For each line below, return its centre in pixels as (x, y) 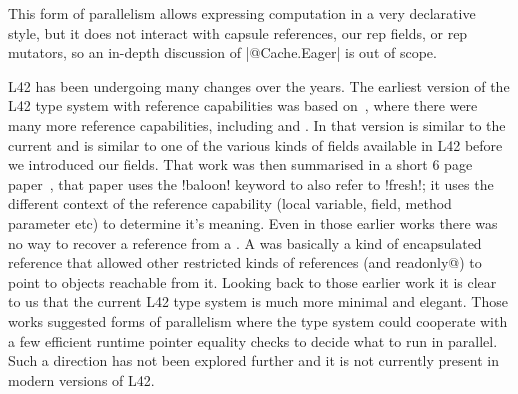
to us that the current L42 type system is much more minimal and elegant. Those (258, 301)
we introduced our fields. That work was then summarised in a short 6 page (240, 164)
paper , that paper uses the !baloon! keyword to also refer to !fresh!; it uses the (251, 183)
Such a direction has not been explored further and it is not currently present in (253, 360)
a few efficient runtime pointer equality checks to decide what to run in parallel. (253, 340)
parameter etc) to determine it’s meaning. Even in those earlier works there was (253, 222)
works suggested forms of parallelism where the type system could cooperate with (258, 320)
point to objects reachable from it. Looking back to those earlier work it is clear (252, 281)
